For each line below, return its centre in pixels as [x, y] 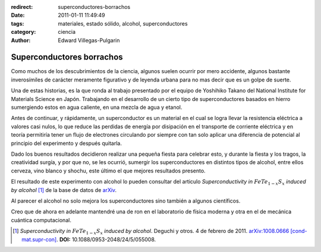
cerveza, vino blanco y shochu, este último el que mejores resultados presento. [108, 171]
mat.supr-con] [39, 239]
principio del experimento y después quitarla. [66, 143]
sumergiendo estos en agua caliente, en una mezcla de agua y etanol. [97, 108]
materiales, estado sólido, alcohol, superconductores [123, 23]
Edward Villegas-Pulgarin [89, 40]
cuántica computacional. [41, 220]
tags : [18, 23]
